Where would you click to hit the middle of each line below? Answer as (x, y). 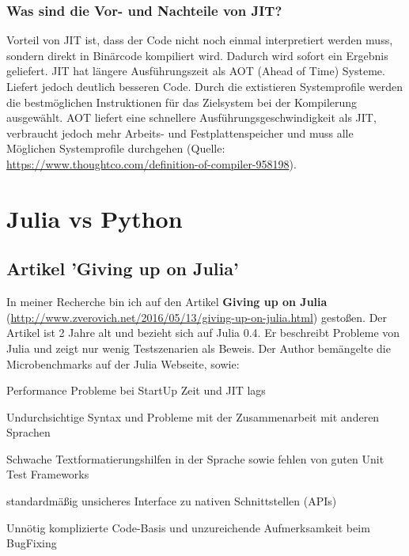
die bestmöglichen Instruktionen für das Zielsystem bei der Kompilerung (182, 102)
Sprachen (28, 432)
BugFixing (32, 543)
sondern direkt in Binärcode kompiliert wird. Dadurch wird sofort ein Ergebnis (197, 55)
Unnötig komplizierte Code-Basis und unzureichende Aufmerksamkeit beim (188, 527)
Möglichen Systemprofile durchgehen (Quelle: (116, 148)
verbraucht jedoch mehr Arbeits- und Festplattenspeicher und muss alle (180, 132)
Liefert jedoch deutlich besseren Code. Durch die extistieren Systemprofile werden (205, 86)
